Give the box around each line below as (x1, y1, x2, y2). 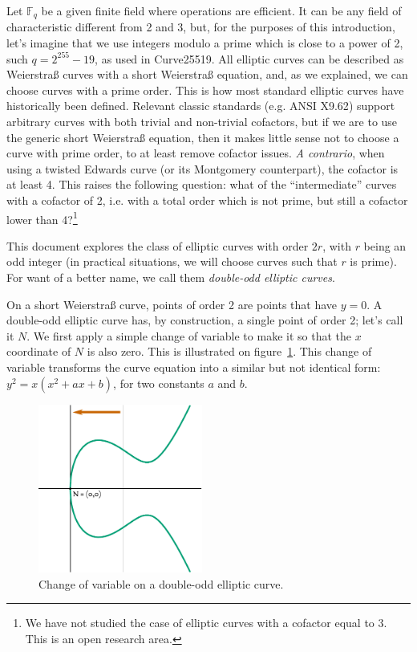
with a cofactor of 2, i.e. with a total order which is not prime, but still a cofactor (6, 191, 408, 208)
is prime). (350, 253, 397, 270)
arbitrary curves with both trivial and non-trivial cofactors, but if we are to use (6, 113, 398, 130)
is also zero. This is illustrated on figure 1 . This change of (87, 343, 372, 360)
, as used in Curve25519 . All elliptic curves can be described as (95, 50, 404, 67)
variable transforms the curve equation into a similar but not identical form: (6, 358, 381, 375)
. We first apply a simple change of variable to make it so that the (26, 327, 351, 344)
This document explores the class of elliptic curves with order (6, 237, 309, 254)
